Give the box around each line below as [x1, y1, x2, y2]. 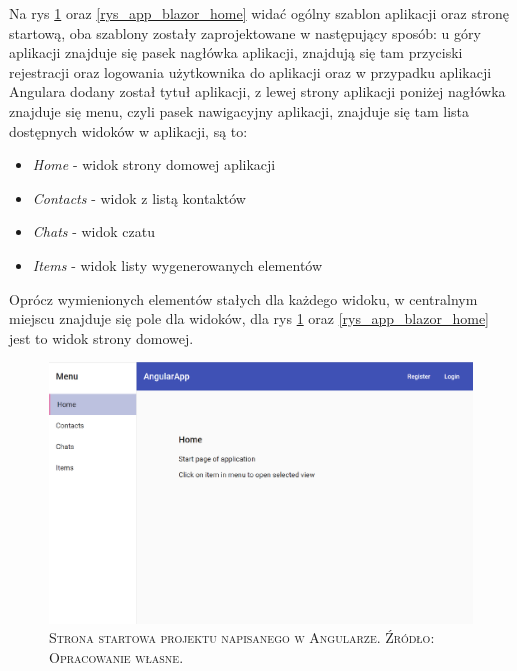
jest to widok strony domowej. [9, 327, 194, 348]
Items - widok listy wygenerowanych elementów [32, 254, 323, 275]
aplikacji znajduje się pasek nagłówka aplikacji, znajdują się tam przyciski [9, 42, 463, 63]
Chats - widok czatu [32, 221, 156, 242]
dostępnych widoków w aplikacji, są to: [9, 120, 248, 141]
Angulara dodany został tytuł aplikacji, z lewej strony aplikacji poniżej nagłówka [9, 81, 506, 102]
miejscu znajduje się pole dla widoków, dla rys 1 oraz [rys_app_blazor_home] [9, 308, 489, 329]
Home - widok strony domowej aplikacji [32, 154, 276, 175]
